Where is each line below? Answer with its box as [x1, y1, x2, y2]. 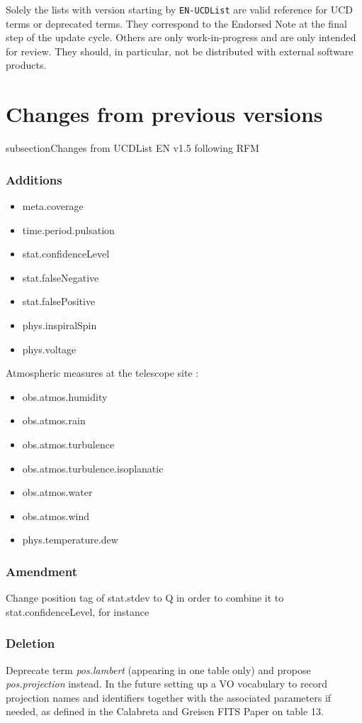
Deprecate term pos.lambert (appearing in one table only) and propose [6, 662, 311, 677]
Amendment [6, 562, 77, 580]
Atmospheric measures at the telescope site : [6, 365, 199, 380]
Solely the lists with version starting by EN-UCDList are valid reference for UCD [6, 2, 353, 16]
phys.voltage [22, 341, 77, 356]
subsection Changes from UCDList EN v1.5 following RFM [6, 140, 259, 155]
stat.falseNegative [22, 270, 99, 285]
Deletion [6, 634, 55, 652]
